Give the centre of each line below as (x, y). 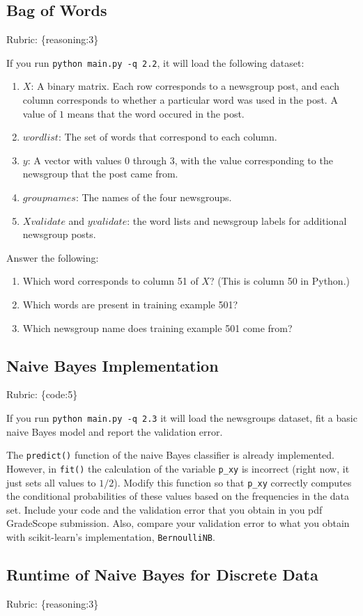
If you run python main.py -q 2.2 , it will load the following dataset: (155, 62)
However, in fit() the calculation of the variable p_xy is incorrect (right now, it (178, 468)
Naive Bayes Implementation (113, 365)
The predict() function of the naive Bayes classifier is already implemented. (170, 455)
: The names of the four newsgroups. (154, 197)
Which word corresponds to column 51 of (110, 281)
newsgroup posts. (59, 234)
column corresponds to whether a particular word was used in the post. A (180, 100)
